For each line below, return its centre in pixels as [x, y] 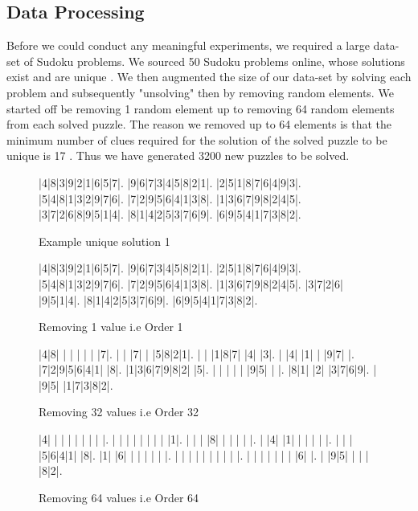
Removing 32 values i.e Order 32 [119, 412]
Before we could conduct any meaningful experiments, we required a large [188, 45]
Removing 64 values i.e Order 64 [119, 497]
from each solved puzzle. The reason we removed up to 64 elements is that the [199, 124]
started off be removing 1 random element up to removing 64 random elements [201, 108]
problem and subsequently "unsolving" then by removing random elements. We [200, 92]
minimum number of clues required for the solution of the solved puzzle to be [197, 139]
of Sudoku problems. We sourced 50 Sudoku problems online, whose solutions [214, 61]
